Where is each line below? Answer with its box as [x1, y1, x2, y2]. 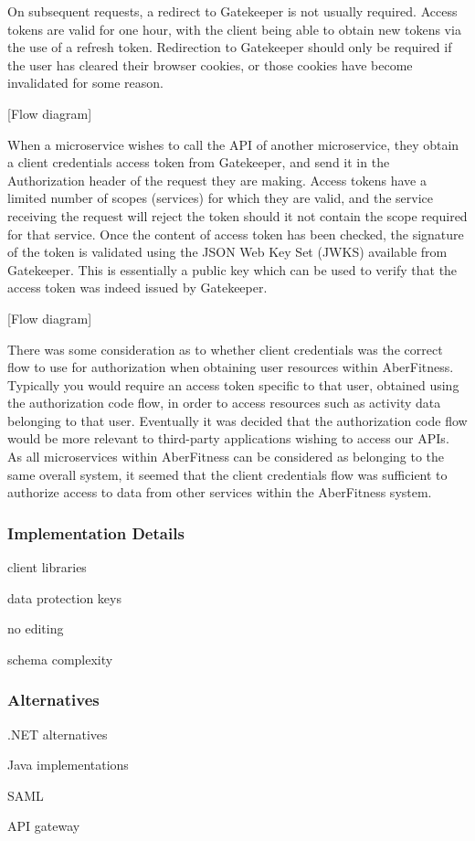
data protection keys [7, 588, 121, 607]
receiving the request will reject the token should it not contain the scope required [7, 206, 468, 225]
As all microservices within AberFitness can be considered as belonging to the [7, 447, 445, 466]
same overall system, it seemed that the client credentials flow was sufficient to [7, 464, 448, 484]
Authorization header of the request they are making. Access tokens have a [7, 170, 427, 189]
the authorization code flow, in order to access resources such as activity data [7, 393, 441, 412]
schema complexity [7, 649, 113, 668]
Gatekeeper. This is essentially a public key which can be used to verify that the [7, 260, 458, 279]
